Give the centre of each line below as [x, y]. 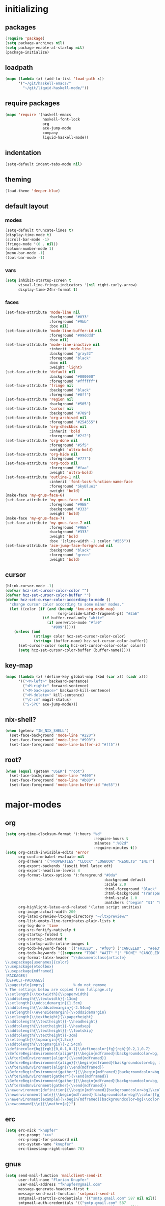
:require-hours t [111, 839]
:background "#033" [69, 317]
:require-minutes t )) [115, 848]
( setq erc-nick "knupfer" [31, 1131]
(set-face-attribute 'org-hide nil [41, 454]
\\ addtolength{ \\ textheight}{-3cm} [41, 1035]
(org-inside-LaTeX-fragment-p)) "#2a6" [98, 613]
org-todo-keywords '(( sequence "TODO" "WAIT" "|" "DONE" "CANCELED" [90, 953]
